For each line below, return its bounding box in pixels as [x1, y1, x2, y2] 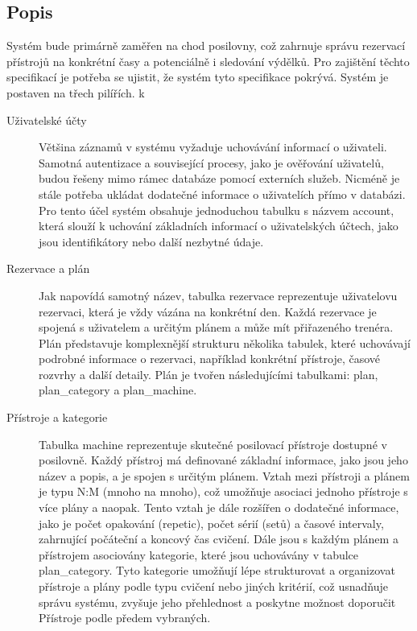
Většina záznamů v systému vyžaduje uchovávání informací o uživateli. [39, 138, 387, 155]
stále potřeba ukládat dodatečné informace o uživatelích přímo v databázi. [39, 185, 406, 202]
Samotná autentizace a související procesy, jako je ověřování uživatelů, [39, 154, 384, 171]
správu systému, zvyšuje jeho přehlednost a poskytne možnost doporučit [39, 593, 396, 610]
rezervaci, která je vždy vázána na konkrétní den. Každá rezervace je [39, 303, 377, 320]
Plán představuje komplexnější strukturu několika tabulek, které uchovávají [39, 334, 411, 351]
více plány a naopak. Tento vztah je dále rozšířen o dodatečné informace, [39, 499, 399, 516]
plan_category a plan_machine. [39, 381, 197, 398]
